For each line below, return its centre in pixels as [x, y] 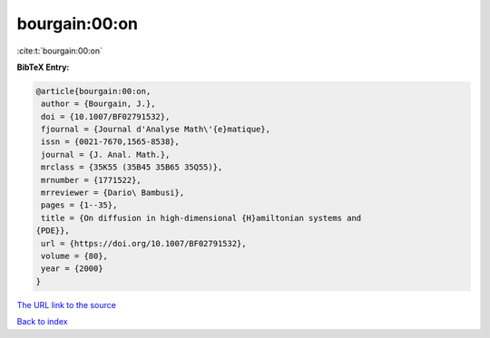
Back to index [42, 322]
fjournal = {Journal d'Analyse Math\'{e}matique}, [156, 130]
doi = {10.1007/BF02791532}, [106, 116]
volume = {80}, [75, 256]
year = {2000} [72, 269]
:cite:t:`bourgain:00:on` [60, 51]
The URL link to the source [67, 304]
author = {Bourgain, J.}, [98, 104]
